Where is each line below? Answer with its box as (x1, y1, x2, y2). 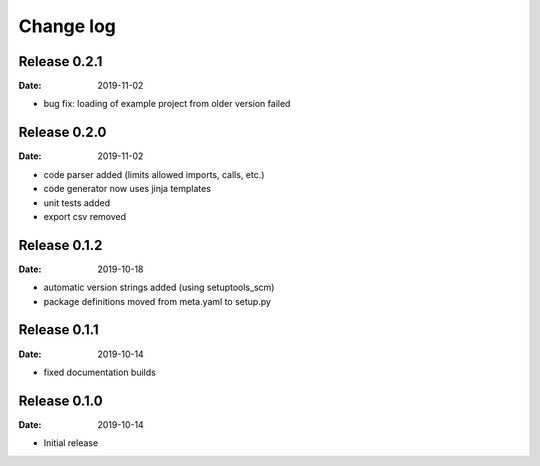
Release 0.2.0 (18, 124, 107, 141)
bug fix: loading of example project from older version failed (43, 98, 291, 110)
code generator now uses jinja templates (43, 183, 212, 195)
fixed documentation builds (43, 366, 157, 378)
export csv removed (43, 210, 127, 222)
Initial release (43, 437, 99, 449)
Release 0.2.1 (18, 53, 103, 70)
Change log (18, 15, 117, 37)
